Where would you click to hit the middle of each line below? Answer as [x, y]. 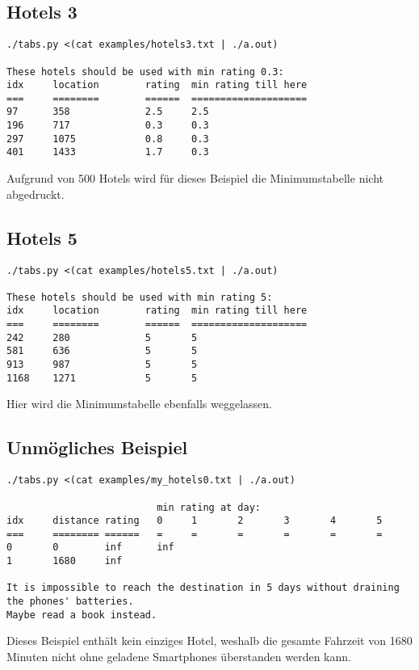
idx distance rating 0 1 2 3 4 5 [195, 521]
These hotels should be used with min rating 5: [140, 297]
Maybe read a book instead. [82, 615]
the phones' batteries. [70, 602]
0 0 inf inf [90, 548]
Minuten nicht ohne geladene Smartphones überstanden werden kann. [179, 657]
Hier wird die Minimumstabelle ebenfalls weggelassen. [139, 404]
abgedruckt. [36, 194]
